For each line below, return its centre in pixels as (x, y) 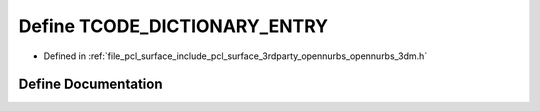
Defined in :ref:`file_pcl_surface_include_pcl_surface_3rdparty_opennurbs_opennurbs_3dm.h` (235, 56)
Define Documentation (90, 84)
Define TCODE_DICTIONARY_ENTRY (173, 26)
